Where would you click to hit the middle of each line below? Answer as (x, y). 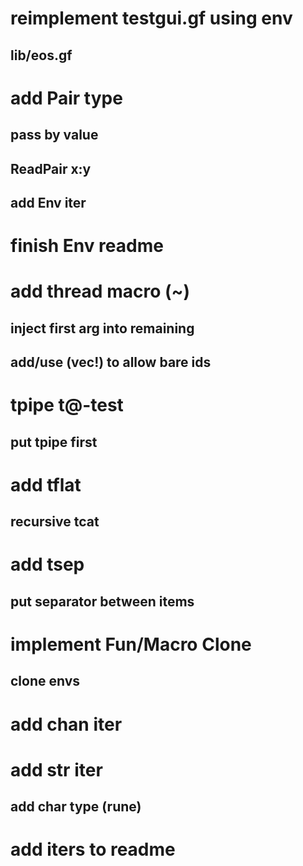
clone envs (45, 681)
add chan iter (66, 724)
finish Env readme (87, 246)
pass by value (54, 135)
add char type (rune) (76, 807)
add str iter (56, 769)
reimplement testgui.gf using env (151, 18)
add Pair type (66, 98)
